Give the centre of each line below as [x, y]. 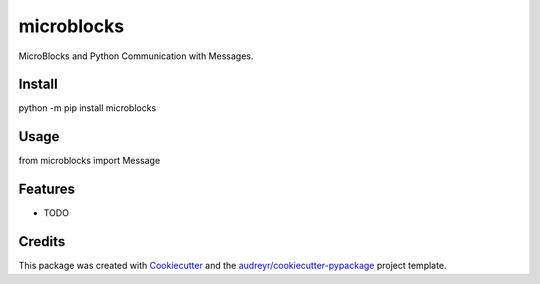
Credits [42, 241]
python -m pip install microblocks [87, 108]
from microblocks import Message [89, 161]
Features [46, 189]
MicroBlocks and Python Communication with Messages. [136, 56]
